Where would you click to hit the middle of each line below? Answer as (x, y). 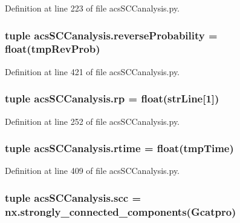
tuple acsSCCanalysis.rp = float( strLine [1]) (112, 98)
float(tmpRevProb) (53, 49)
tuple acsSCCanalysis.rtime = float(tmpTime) (119, 148)
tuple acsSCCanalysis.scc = (73, 197)
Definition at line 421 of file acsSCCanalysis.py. (92, 71)
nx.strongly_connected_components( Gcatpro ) (121, 211)
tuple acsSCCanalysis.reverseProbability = (111, 35)
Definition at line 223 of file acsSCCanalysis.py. (92, 8)
